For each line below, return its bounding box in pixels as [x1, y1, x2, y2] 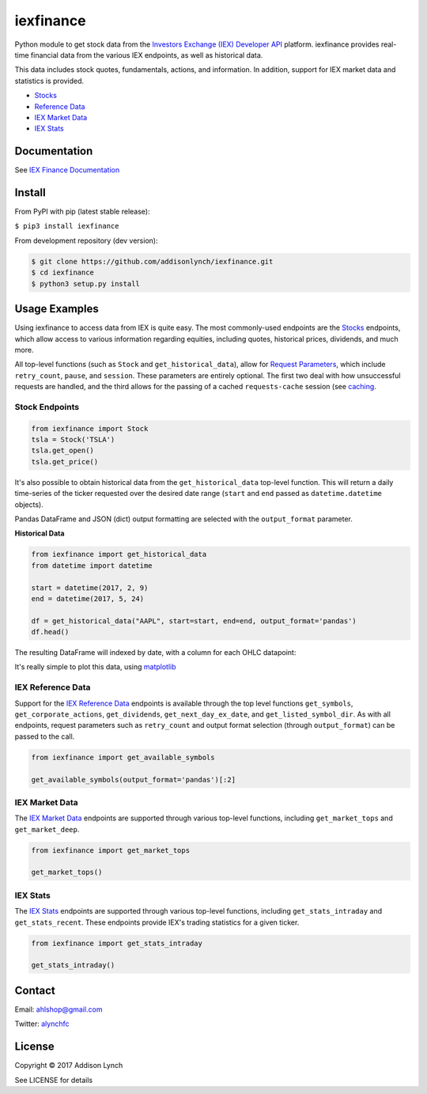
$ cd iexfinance [31, 268, 95, 277]
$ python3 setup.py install [31, 279, 140, 288]
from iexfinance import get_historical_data [31, 550, 207, 559]
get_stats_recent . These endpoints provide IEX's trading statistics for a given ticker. [14, 918, 300, 927]
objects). [14, 499, 43, 509]
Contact [14, 983, 55, 997]
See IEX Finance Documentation [14, 165, 120, 175]
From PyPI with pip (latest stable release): [14, 206, 150, 217]
